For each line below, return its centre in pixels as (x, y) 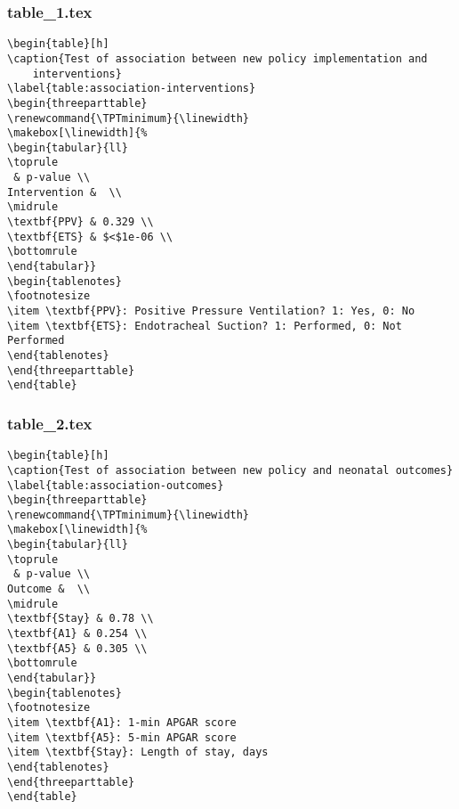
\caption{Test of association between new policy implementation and (217, 58)
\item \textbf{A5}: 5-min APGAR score (122, 737)
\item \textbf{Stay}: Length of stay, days (138, 752)
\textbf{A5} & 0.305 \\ (77, 648)
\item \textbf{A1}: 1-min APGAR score (122, 723)
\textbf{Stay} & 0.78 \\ (81, 619)
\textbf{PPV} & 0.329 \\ (81, 222)
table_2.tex (50, 423)
